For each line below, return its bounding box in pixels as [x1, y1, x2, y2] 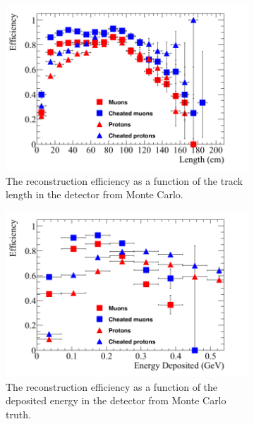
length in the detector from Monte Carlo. [6, 187, 183, 202]
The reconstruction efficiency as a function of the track [6, 173, 243, 188]
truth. [6, 406, 31, 421]
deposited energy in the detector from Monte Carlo [6, 393, 226, 408]
